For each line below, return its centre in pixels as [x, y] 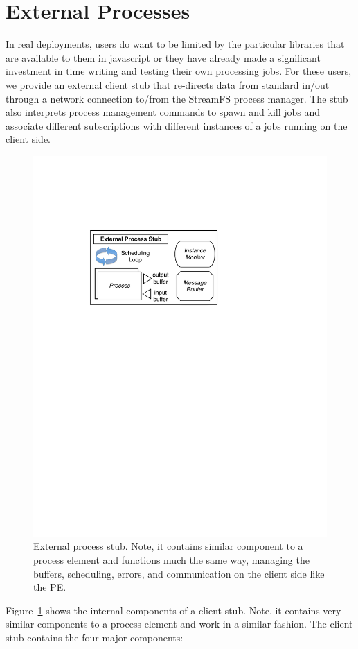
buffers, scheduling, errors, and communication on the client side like [179, 573]
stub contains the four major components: [95, 637]
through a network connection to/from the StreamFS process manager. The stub [177, 98]
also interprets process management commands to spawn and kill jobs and [163, 112]
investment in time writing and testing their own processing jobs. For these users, [179, 71]
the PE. [50, 587]
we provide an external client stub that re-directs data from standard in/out [168, 84]
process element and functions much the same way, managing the [171, 559]
